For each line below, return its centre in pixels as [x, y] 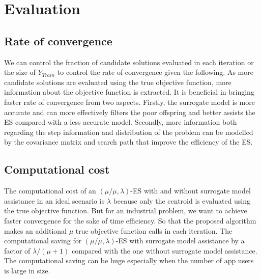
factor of [17, 250]
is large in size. [27, 270]
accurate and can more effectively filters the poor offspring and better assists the [130, 112]
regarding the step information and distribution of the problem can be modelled [129, 132]
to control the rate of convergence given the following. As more [155, 72]
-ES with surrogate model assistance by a [180, 241]
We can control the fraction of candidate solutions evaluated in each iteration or [129, 62]
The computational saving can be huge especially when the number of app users [129, 260]
